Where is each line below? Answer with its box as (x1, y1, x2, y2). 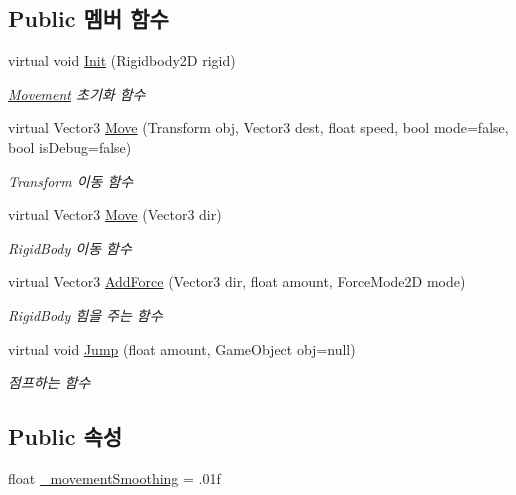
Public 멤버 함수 (8, 3, 169, 34)
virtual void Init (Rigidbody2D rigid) (8, 50, 236, 71)
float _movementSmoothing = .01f (8, 467, 221, 488)
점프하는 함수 (8, 372, 91, 393)
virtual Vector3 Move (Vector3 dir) (8, 204, 222, 225)
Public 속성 (8, 421, 123, 452)
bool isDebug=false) (8, 136, 132, 157)
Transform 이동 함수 (8, 170, 134, 191)
